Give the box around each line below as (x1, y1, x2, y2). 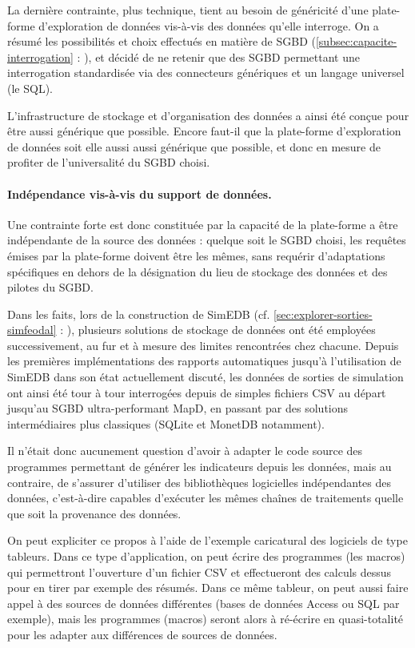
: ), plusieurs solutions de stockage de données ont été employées (60, 321, 376, 338)
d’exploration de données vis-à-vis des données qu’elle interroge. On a (38, 17, 379, 34)
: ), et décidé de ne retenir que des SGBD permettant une (77, 48, 360, 65)
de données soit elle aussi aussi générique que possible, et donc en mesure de (7, 138, 381, 155)
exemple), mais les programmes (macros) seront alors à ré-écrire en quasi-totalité (7, 610, 404, 627)
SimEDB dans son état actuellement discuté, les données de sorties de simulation (7, 368, 404, 385)
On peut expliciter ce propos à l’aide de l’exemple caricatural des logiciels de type (7, 532, 408, 549)
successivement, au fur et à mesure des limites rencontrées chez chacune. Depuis (7, 336, 399, 353)
